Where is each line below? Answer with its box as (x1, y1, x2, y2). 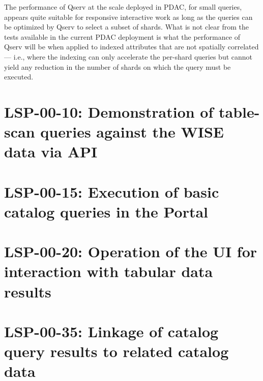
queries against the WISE (40, 121, 224, 142)
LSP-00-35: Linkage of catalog (4, 321, 219, 341)
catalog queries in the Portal (4, 201, 209, 222)
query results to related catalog (4, 341, 229, 362)
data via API (4, 141, 98, 162)
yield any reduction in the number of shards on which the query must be (4, 61, 231, 72)
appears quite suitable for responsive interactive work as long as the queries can (4, 11, 253, 22)
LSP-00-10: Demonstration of (4, 101, 214, 122)
